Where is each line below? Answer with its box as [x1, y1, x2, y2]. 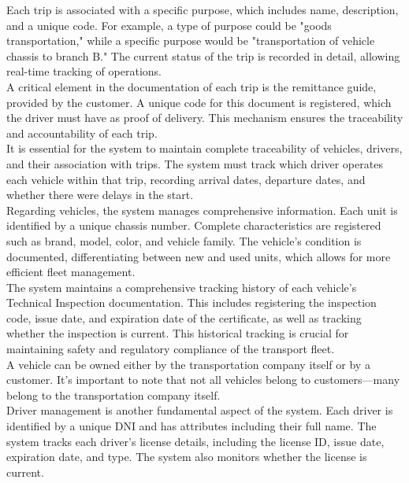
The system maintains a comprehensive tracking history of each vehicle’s [6, 278, 357, 295]
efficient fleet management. [6, 264, 136, 280]
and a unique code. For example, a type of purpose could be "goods [6, 17, 332, 33]
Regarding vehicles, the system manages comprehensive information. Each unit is [6, 201, 398, 218]
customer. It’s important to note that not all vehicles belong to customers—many [6, 371, 400, 388]
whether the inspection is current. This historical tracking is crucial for [6, 325, 349, 341]
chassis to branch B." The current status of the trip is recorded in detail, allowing [6, 47, 400, 64]
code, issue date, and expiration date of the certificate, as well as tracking [6, 309, 362, 326]
